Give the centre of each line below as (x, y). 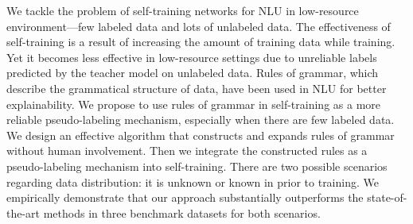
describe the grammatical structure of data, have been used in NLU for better (197, 88)
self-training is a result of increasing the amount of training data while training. (201, 42)
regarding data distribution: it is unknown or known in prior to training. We (193, 182)
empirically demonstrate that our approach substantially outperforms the (185, 197)
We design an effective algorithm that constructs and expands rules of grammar (201, 135)
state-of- (387, 197)
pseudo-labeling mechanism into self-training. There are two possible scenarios (197, 166)
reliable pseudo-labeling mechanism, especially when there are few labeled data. (201, 120)
